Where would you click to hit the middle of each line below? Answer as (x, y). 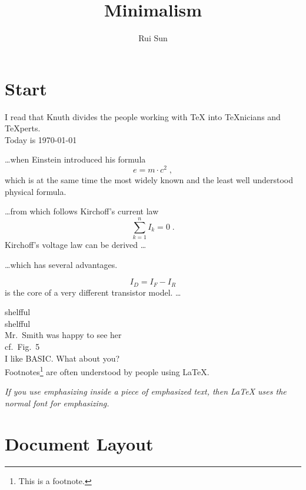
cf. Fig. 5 (22, 347)
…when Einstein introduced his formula (75, 159)
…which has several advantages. (61, 264)
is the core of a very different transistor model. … (93, 292)
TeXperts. (23, 128)
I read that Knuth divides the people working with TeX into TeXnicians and (143, 116)
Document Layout (79, 443)
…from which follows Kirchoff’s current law (82, 211)
